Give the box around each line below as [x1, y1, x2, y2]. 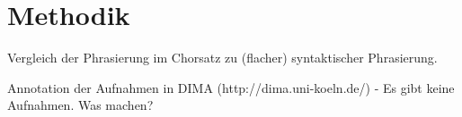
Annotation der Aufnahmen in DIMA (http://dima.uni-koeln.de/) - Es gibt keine [7, 78, 455, 96]
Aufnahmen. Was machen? [7, 96, 154, 114]
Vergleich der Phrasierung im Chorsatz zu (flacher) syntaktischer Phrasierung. [7, 48, 438, 67]
